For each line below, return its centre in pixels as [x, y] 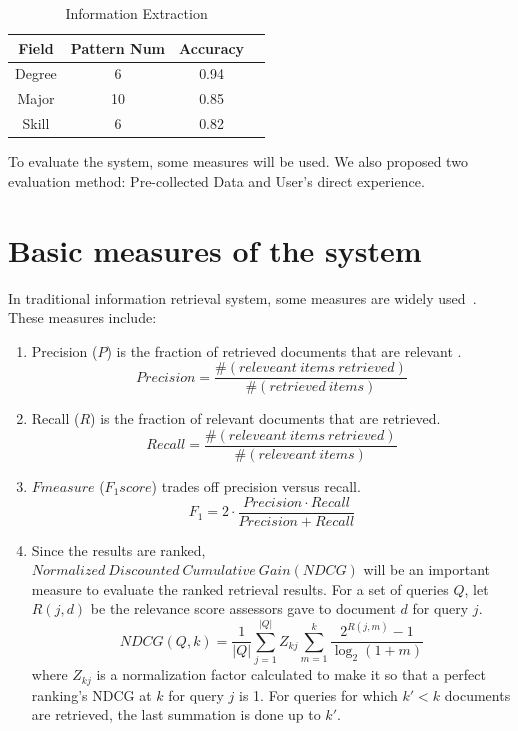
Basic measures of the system [215, 249]
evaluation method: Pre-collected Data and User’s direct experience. [216, 180]
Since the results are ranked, [118, 549]
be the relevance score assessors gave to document [243, 608]
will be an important [426, 569]
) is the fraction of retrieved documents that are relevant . [284, 350]
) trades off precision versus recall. [256, 486]
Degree [36, 73]
